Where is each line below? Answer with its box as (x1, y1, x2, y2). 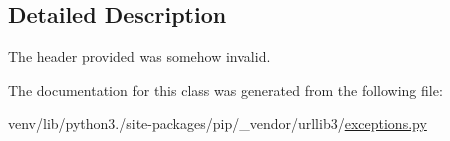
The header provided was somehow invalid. (8, 46, 271, 67)
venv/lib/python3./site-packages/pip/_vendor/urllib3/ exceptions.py (8, 113, 427, 134)
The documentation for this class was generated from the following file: (8, 79, 443, 100)
